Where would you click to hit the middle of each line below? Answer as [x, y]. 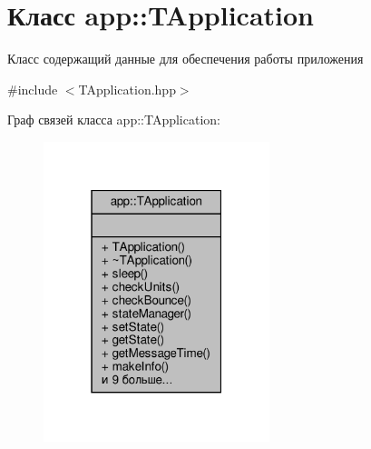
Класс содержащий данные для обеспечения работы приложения [185, 59]
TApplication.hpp [127, 89]
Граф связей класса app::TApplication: [114, 120]
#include [33, 89]
